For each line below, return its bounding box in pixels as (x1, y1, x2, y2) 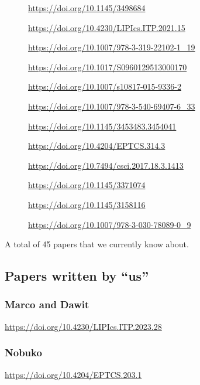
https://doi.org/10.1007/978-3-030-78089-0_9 (28, 218, 191, 230)
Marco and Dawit (5, 297, 89, 312)
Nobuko (5, 345, 42, 360)
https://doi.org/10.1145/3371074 (28, 179, 146, 191)
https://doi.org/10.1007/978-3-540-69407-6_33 (28, 100, 195, 112)
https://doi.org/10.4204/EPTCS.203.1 (5, 368, 142, 380)
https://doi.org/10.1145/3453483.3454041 (28, 120, 177, 132)
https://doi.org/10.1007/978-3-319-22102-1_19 (28, 41, 195, 53)
